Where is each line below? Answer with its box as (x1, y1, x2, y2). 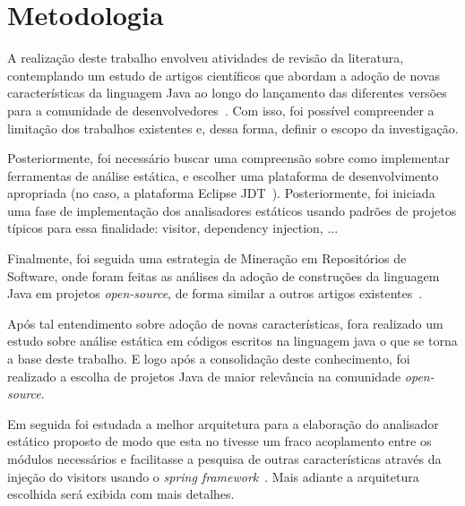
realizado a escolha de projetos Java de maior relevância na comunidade (7, 366, 401, 385)
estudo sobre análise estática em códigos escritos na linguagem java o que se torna (7, 331, 458, 350)
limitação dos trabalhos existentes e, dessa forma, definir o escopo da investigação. (7, 118, 459, 137)
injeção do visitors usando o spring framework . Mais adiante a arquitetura (7, 467, 419, 485)
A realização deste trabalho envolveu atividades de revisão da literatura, (7, 48, 404, 67)
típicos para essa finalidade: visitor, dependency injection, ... (7, 219, 339, 237)
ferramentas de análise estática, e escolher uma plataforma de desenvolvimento (7, 166, 439, 184)
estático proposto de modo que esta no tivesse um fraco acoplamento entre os (7, 432, 432, 450)
